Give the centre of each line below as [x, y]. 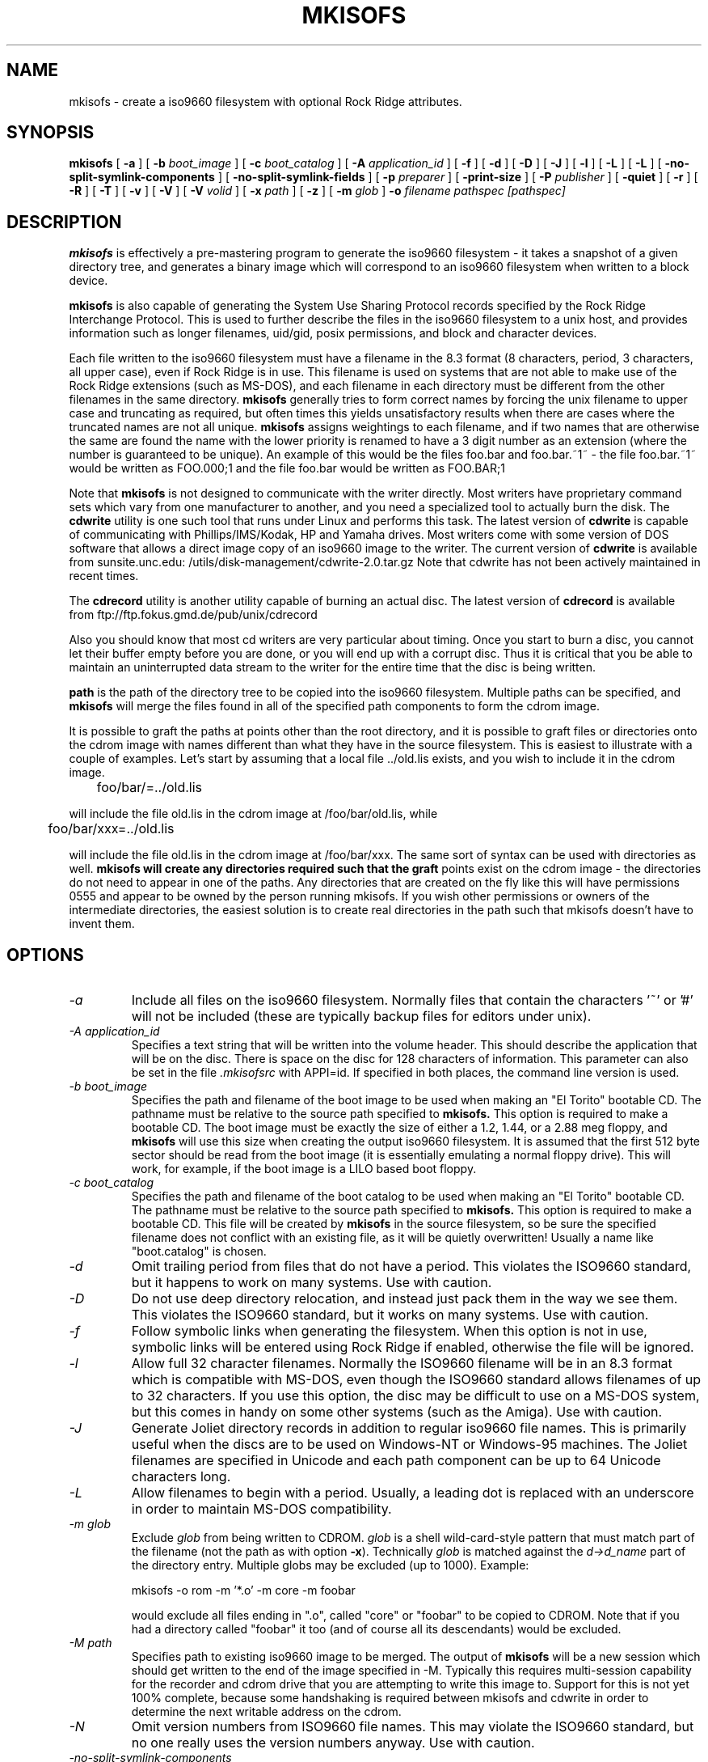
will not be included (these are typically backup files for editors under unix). [361, 1017]
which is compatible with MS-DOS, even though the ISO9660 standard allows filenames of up [416, 1380]
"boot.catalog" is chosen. [199, 1252]
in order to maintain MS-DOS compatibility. [261, 1509]
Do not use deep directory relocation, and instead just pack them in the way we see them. [405, 1299]
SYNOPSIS [51, 133]
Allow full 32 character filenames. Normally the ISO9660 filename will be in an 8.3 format [402, 1364]
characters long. [181, 1477]
